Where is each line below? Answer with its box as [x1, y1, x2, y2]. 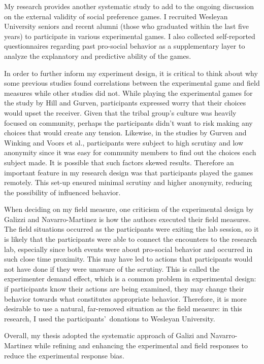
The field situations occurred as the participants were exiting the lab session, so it [4, 224, 259, 234]
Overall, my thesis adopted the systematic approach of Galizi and [4, 330, 208, 341]
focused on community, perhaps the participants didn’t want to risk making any [4, 117, 253, 128]
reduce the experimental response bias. [4, 350, 124, 360]
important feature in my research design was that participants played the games [4, 167, 253, 177]
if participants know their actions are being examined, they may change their [4, 283, 244, 294]
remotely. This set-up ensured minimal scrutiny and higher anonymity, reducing [4, 177, 252, 188]
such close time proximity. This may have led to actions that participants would [4, 253, 253, 264]
